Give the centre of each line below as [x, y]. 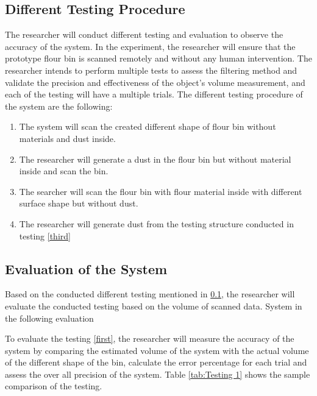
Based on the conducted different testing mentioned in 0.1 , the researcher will [150, 294]
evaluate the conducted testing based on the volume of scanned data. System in [154, 306]
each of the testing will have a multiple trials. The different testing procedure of [154, 94]
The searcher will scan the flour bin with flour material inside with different [161, 191]
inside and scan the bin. [64, 171]
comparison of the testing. [54, 386]
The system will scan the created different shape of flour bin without [148, 126]
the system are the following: [59, 106]
